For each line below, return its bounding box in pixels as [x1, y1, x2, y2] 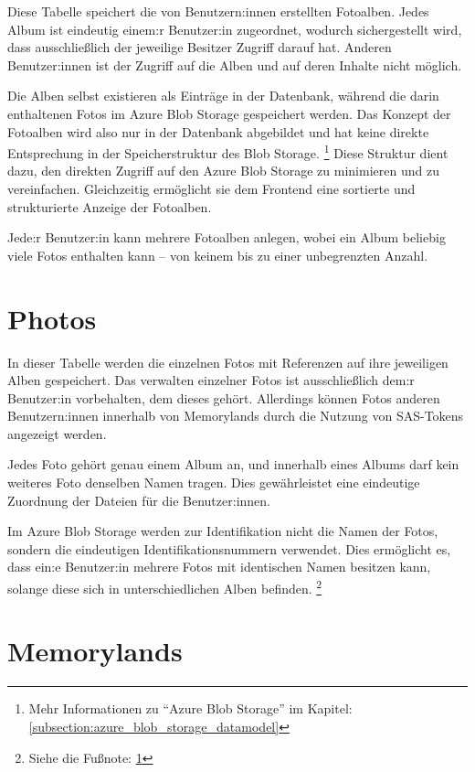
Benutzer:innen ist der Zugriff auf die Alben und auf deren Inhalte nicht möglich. [7, 55, 462, 74]
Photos [7, 299, 97, 337]
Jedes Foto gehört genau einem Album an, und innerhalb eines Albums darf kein [7, 455, 459, 474]
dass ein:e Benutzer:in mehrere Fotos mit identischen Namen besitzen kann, [7, 557, 431, 576]
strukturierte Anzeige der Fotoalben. [7, 197, 212, 216]
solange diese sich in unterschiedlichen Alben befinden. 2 [7, 576, 322, 597]
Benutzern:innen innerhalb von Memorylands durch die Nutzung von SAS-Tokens [7, 406, 464, 425]
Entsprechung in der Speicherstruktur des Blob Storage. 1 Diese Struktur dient [7, 141, 449, 162]
